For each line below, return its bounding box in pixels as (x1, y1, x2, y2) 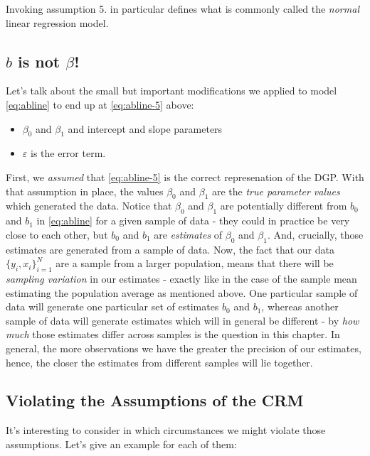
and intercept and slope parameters (68, 121, 223, 136)
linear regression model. (6, 15, 109, 30)
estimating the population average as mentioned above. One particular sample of (6, 285, 358, 300)
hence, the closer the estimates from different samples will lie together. (6, 354, 313, 369)
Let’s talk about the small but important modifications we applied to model (6, 83, 337, 98)
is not (18, 50, 60, 72)
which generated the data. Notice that (6, 198, 172, 213)
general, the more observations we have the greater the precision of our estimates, (6, 340, 361, 355)
